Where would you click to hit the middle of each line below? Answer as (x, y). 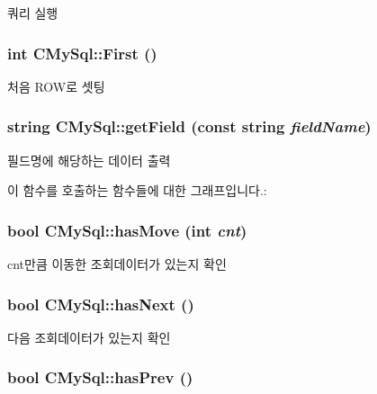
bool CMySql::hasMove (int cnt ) (127, 230)
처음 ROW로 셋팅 (56, 86)
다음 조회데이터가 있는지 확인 (89, 337)
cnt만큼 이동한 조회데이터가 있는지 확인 (117, 264)
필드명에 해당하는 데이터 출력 (89, 160)
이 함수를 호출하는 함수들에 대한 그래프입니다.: (137, 190)
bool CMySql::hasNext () (101, 304)
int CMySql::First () (82, 53)
